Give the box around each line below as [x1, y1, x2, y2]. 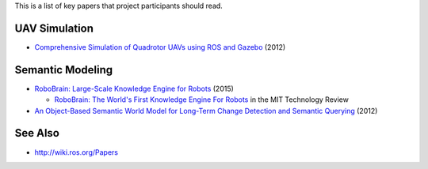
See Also [14, 126, 59, 140]
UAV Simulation [14, 21, 94, 35]
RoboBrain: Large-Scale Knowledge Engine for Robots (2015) [34, 84, 234, 93]
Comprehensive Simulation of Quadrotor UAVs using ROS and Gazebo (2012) [34, 42, 286, 51]
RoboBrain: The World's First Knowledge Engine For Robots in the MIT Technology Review [54, 95, 349, 104]
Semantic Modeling [14, 63, 113, 77]
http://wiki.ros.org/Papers [34, 147, 119, 157]
